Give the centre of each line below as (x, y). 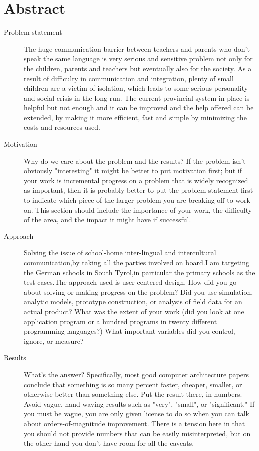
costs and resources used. (62, 127)
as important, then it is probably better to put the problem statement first (138, 190)
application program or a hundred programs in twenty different (121, 321)
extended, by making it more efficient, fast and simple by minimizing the (135, 117)
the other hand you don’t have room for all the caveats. (109, 443)
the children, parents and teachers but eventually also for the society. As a (138, 68)
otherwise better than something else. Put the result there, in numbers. (133, 394)
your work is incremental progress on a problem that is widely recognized (136, 180)
